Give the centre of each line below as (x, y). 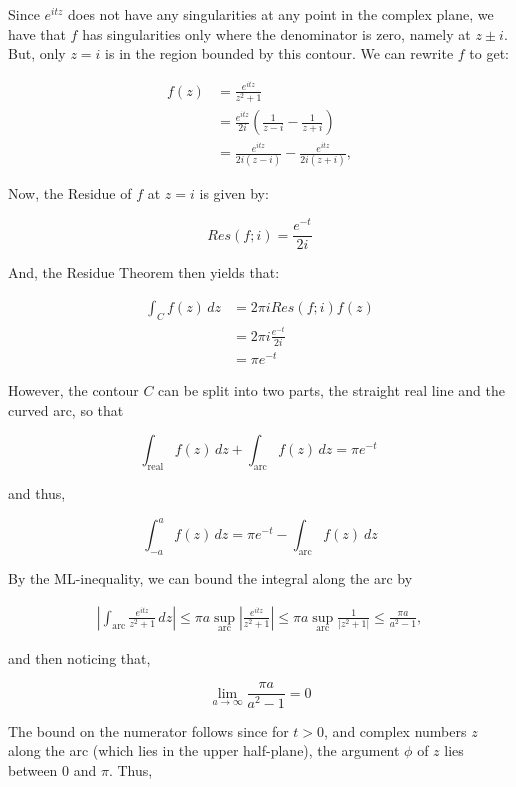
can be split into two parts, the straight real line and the (331, 390)
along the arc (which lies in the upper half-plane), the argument (204, 750)
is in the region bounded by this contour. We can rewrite (279, 53)
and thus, (37, 493)
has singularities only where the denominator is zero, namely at (276, 33)
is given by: (234, 193)
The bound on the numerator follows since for (148, 730)
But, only (37, 53)
